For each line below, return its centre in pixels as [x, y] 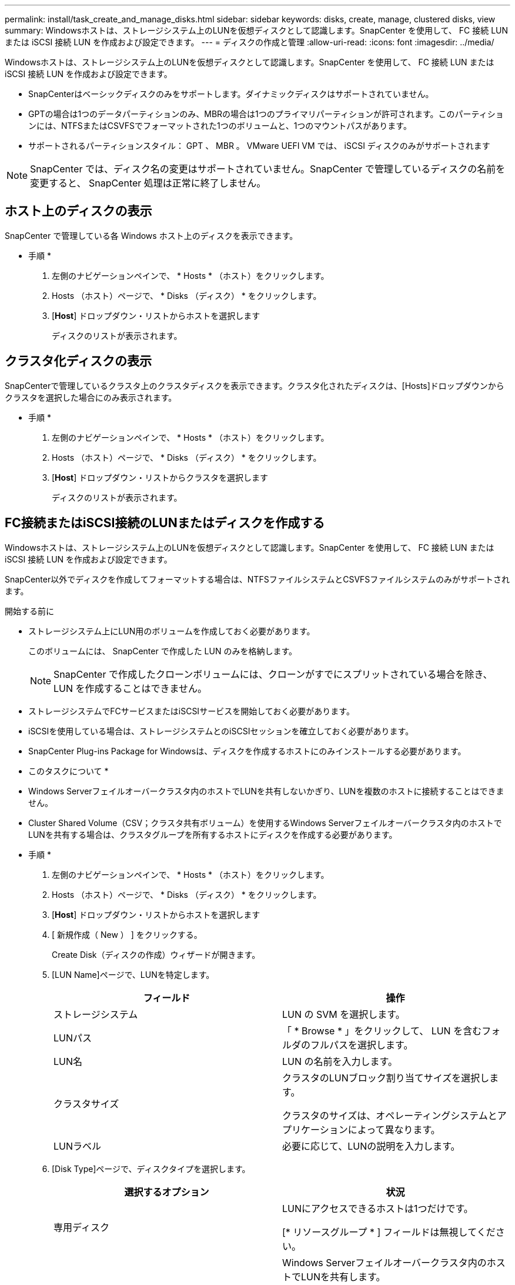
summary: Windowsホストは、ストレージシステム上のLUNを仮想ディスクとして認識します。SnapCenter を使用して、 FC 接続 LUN [257, 30]
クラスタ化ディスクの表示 [78, 361]
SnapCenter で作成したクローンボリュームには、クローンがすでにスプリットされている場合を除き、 [273, 674]
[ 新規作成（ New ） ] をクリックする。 [127, 934]
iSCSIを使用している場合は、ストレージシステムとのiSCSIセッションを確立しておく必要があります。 [221, 731]
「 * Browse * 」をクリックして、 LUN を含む [382, 1031]
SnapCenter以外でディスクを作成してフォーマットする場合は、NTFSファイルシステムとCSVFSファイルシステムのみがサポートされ [257, 579]
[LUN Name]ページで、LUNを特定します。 [133, 974]
